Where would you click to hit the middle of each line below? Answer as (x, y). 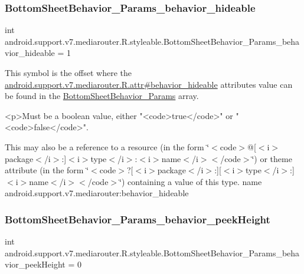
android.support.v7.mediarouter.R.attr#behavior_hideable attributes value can (149, 84)
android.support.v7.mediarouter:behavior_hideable (97, 193)
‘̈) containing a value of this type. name (191, 181)
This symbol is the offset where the (68, 72)
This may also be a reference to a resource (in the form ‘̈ (107, 146)
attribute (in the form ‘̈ (47, 170)
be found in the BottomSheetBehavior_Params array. (102, 96)
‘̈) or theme (272, 158)
